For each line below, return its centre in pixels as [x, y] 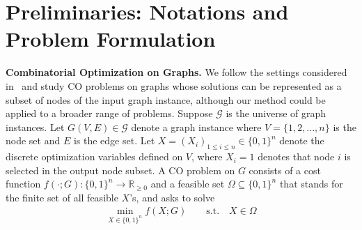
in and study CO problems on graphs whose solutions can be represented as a [174, 85]
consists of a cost [285, 170]
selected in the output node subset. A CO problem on [120, 170]
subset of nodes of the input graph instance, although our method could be [166, 99]
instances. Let [35, 127]
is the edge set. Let [114, 140]
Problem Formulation [111, 39]
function [23, 184]
